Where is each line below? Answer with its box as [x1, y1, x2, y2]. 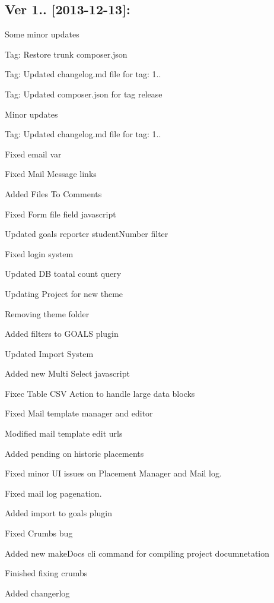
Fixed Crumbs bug [5, 527, 73, 539]
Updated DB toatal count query [5, 267, 122, 280]
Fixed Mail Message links [5, 168, 97, 180]
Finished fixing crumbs [5, 567, 88, 579]
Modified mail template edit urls [5, 427, 123, 440]
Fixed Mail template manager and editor [5, 407, 153, 419]
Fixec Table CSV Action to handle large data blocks [5, 387, 195, 399]
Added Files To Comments [5, 187, 102, 200]
